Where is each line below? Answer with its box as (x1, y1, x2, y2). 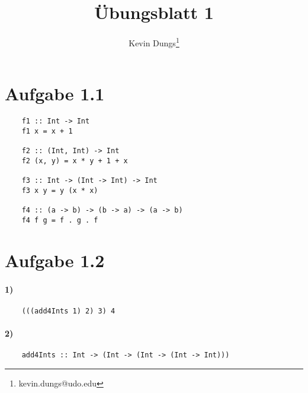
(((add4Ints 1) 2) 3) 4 (21, 306, 115, 315)
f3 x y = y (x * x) (21, 186, 98, 195)
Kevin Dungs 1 (129, 35, 179, 49)
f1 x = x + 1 (21, 126, 73, 135)
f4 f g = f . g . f (21, 215, 98, 224)
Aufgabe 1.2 (5, 248, 105, 272)
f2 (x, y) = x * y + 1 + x (21, 156, 128, 165)
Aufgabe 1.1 (5, 81, 105, 106)
